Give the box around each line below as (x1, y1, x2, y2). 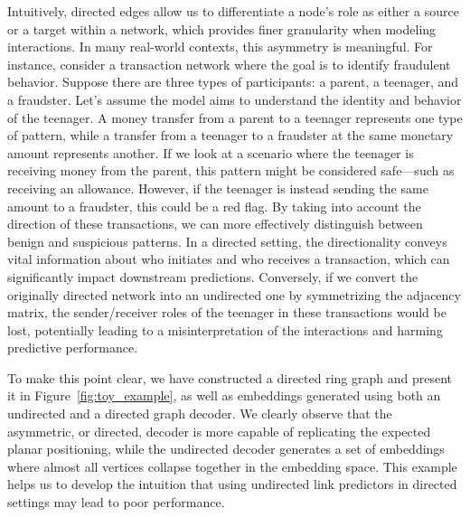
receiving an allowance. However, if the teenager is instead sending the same (7, 178, 428, 197)
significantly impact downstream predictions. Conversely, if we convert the (7, 267, 418, 286)
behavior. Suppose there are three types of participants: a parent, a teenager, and (7, 72, 459, 91)
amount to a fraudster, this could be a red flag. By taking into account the (7, 196, 421, 215)
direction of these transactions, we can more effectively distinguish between (7, 214, 423, 233)
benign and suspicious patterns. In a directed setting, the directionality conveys (7, 231, 447, 250)
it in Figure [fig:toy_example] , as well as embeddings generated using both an (7, 386, 441, 405)
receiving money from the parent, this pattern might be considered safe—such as (7, 161, 455, 180)
